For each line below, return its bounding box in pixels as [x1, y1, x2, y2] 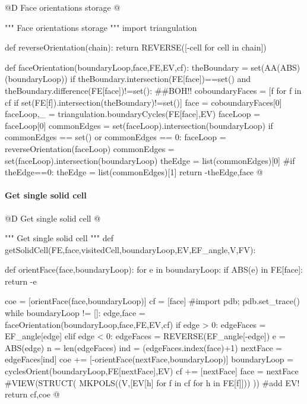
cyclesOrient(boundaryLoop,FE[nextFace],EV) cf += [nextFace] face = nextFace [5, 365, 299, 377]
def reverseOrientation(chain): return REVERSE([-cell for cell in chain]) [5, 41, 267, 53]
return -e [5, 274, 37, 287]
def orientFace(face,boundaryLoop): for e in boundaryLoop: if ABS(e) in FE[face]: [5, 263, 303, 276]
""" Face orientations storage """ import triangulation [5, 21, 197, 33]
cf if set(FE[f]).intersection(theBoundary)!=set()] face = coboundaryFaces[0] [5, 96, 282, 108]
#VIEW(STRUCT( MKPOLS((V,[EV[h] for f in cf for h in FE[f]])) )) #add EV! [5, 376, 300, 389]
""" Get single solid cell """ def [5, 232, 113, 244]
